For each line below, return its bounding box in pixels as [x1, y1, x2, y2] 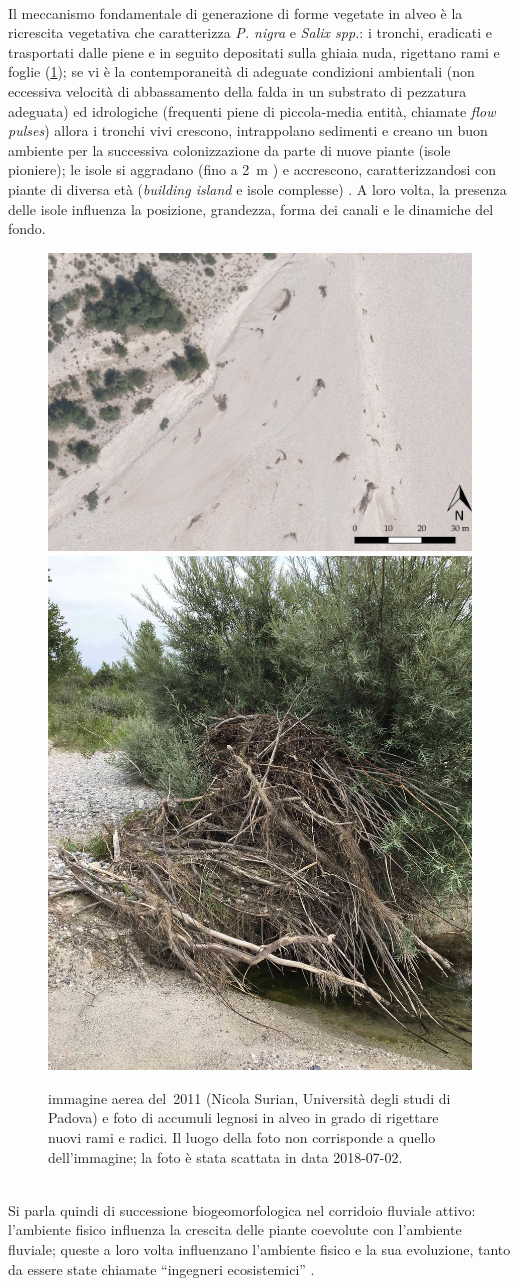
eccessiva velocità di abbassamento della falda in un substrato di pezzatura [8, 80, 467, 101]
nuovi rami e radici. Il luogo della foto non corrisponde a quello [48, 1127, 436, 1148]
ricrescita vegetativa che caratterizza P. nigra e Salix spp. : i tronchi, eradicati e [8, 22, 493, 43]
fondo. [8, 218, 46, 239]
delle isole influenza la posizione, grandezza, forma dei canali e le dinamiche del [8, 198, 494, 219]
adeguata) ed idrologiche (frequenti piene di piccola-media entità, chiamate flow [8, 100, 496, 121]
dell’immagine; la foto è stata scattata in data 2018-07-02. [48, 1146, 403, 1167]
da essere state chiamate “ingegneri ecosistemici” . [8, 1258, 315, 1279]
